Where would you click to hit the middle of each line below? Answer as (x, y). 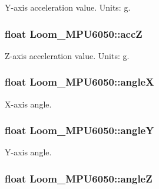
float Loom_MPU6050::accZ (74, 33)
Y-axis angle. (28, 152)
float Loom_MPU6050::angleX (79, 82)
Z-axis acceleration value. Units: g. (67, 55)
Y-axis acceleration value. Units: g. (68, 7)
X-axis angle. (28, 104)
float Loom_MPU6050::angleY (79, 130)
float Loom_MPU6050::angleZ (79, 178)
